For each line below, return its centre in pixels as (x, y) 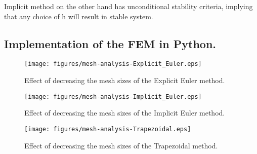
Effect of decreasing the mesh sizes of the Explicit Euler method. (125, 80)
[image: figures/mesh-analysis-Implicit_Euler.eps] (113, 97)
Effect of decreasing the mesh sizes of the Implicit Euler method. (125, 113)
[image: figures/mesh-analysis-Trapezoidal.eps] (108, 129)
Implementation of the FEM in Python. (110, 43)
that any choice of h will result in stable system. (79, 16)
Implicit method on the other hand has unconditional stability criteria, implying (128, 6)
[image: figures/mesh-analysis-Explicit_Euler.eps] (113, 64)
